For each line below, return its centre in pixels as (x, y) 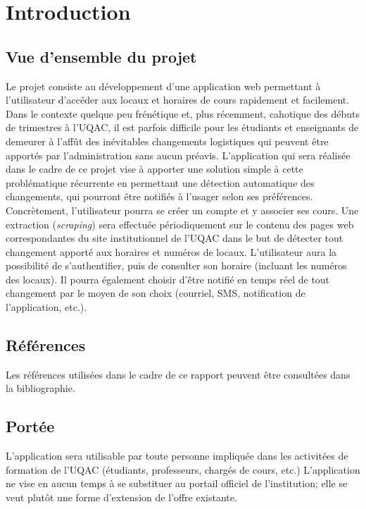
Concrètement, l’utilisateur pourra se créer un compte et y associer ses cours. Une (182, 210)
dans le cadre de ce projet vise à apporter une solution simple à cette (154, 169)
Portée (30, 426)
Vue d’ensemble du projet (101, 56)
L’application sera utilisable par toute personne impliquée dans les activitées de (177, 456)
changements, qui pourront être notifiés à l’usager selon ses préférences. (159, 196)
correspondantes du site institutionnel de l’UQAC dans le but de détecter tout (175, 238)
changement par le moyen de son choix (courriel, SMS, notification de (156, 293)
